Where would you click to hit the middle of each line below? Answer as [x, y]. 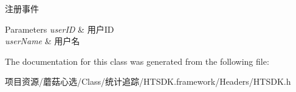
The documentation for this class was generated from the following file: [137, 61]
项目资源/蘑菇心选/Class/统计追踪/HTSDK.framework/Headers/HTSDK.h [148, 81]
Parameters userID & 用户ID [60, 29]
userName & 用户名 [43, 41]
